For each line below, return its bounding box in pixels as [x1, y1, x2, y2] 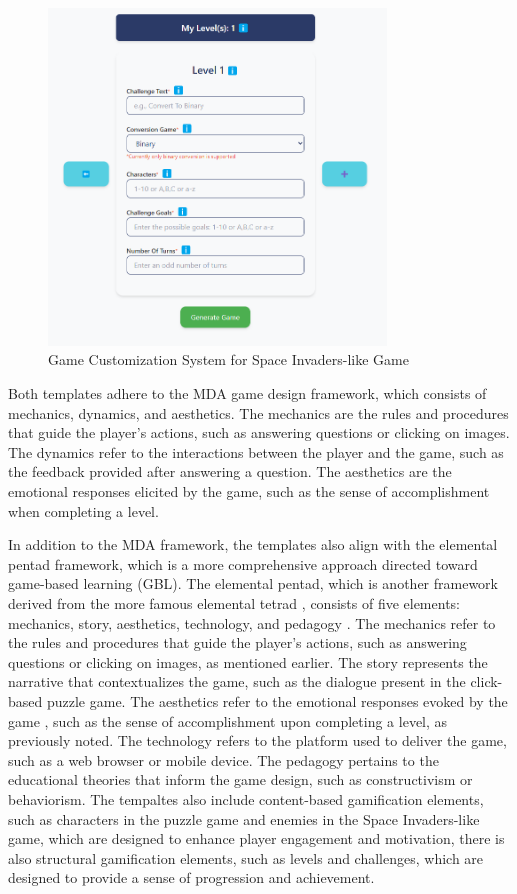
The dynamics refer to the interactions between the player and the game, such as [8, 441, 504, 462]
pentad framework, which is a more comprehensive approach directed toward [8, 553, 478, 574]
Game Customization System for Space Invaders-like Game [48, 349, 409, 370]
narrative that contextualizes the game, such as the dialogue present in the [8, 671, 466, 692]
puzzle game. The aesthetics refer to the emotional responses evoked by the [46, 690, 508, 711]
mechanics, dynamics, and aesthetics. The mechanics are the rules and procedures [8, 402, 509, 423]
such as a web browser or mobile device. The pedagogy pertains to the [8, 749, 439, 770]
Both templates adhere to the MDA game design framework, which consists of [8, 383, 487, 404]
